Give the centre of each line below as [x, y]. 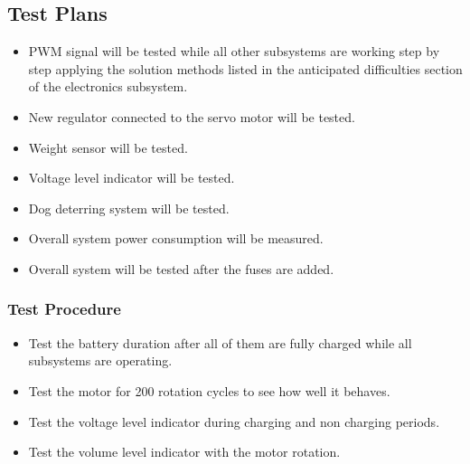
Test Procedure [64, 309]
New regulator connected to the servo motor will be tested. [192, 116]
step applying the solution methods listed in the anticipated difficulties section [245, 68]
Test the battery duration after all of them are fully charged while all [220, 342]
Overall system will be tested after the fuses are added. [181, 268]
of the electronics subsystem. [108, 86]
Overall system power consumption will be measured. [176, 238]
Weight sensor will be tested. [108, 147]
